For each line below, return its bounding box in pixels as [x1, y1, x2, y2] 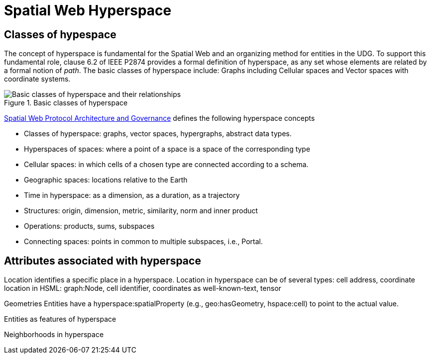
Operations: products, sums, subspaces [24, 222, 155, 231]
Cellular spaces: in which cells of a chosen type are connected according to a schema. [24, 160, 309, 169]
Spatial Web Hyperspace [4, 2, 172, 19]
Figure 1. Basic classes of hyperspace [4, 98, 128, 107]
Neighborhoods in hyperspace [4, 330, 104, 339]
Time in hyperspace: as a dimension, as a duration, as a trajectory [24, 191, 240, 200]
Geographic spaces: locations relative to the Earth [24, 176, 188, 184]
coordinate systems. [4, 75, 71, 84]
